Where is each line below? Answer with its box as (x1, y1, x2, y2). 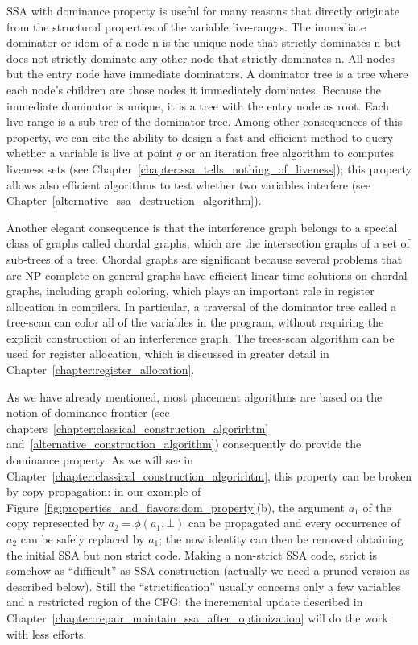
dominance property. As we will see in (6, 451, 193, 468)
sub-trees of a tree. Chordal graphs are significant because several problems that (6, 250, 403, 267)
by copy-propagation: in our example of (6, 483, 201, 500)
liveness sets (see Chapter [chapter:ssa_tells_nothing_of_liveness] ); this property (6, 160, 412, 177)
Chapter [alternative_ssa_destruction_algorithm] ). (6, 192, 262, 209)
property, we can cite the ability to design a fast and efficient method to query (6, 128, 394, 145)
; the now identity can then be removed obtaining (159, 531, 404, 547)
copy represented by (6, 514, 105, 531)
